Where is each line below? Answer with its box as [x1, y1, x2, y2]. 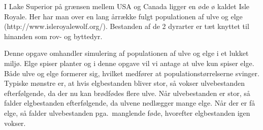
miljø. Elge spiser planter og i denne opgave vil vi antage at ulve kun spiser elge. [4, 57, 254, 68]
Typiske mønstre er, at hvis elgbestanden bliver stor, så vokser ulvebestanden [4, 78, 245, 88]
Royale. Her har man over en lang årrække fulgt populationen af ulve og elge [4, 11, 243, 21]
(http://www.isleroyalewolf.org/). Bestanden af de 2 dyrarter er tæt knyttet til [4, 21, 249, 31]
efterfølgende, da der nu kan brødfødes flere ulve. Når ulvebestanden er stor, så [4, 87, 250, 98]
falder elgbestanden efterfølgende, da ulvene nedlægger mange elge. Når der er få [4, 97, 255, 108]
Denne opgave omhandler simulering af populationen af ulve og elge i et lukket [4, 48, 249, 58]
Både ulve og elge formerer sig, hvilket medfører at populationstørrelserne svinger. [4, 68, 259, 78]
